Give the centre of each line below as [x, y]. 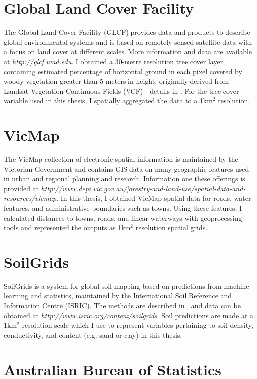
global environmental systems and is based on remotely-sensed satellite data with [128, 42]
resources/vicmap [30, 198]
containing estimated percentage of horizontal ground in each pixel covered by [123, 71]
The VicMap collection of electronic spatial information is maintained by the [121, 159]
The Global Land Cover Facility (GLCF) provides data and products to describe [127, 32]
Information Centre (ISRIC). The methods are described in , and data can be [122, 305]
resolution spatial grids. [172, 227]
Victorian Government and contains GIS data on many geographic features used [127, 169]
